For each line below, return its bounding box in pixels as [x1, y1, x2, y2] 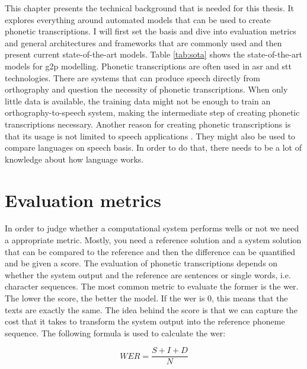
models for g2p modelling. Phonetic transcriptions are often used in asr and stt [5, 59, 292, 72]
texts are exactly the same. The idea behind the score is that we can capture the [5, 303, 298, 316]
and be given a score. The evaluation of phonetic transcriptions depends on [5, 257, 278, 269]
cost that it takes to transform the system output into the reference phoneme [5, 315, 285, 327]
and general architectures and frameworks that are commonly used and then [5, 36, 282, 49]
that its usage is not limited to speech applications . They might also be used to [5, 129, 296, 142]
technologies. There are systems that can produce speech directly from [5, 71, 261, 84]
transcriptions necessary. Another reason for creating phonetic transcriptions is [5, 117, 291, 130]
